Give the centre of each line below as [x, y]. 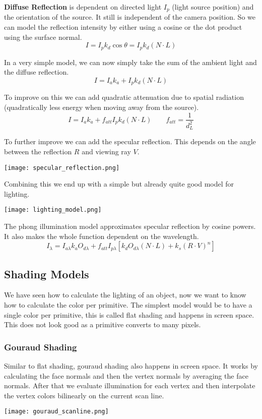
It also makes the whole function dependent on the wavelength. [102, 236]
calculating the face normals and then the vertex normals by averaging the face [126, 375]
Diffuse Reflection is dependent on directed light [83, 7]
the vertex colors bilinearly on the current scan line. [84, 395]
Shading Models [47, 274]
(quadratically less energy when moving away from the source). [102, 107]
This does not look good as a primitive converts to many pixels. [103, 324]
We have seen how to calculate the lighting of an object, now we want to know [125, 295]
